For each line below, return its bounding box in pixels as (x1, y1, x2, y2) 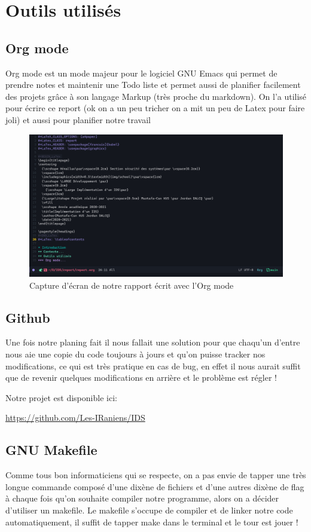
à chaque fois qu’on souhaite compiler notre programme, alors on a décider (5, 492, 279, 505)
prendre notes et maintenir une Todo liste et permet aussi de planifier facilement (5, 78, 301, 91)
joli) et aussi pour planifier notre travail (5, 113, 151, 126)
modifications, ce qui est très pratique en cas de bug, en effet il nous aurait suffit (5, 359, 301, 372)
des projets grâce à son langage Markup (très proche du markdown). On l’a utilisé (5, 90, 307, 102)
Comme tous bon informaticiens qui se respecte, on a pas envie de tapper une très (5, 469, 306, 481)
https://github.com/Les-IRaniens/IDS (5, 411, 145, 424)
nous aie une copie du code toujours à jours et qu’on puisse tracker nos (5, 348, 266, 360)
